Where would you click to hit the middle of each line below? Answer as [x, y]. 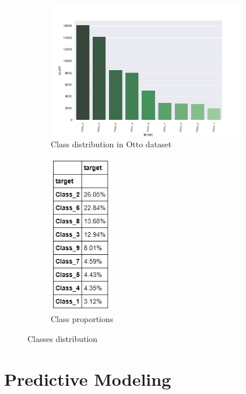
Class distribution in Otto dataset [111, 144]
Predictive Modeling [88, 379]
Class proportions [82, 319]
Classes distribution [63, 338]
